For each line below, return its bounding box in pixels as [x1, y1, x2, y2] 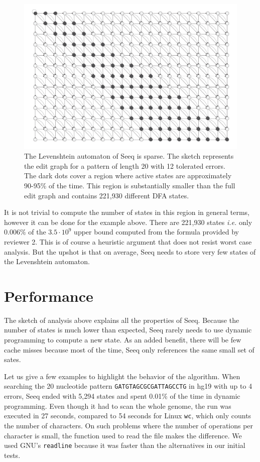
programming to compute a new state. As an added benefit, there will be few [4, 334, 241, 345]
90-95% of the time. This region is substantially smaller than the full [24, 180, 235, 190]
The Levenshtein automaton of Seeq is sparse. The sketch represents [24, 151, 234, 161]
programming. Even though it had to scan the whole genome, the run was [4, 400, 231, 411]
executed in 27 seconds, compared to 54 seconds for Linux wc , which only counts [4, 410, 251, 421]
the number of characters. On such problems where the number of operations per [4, 420, 253, 430]
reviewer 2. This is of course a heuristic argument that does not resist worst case [4, 236, 252, 247]
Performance [4, 285, 93, 306]
